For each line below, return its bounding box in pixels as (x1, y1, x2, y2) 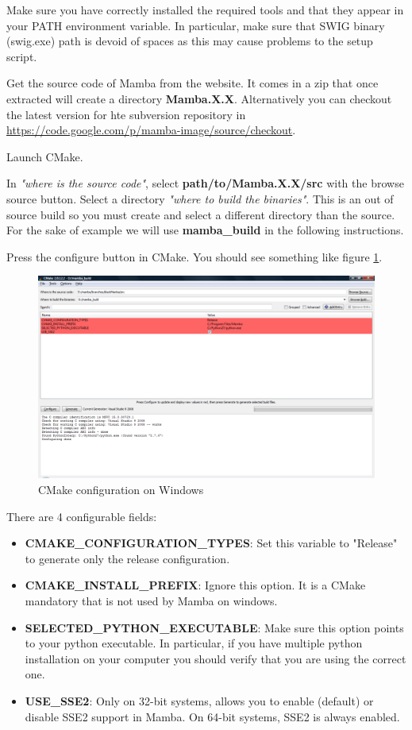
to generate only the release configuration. (25, 550, 230, 566)
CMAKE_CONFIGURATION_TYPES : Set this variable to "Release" (25, 535, 398, 551)
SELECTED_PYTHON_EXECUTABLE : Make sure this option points (25, 619, 404, 635)
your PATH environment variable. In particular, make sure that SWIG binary (6, 17, 385, 33)
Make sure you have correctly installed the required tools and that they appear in (6, 2, 404, 17)
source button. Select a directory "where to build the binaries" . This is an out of (6, 190, 394, 207)
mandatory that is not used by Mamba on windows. (25, 592, 278, 608)
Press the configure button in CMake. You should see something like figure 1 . (6, 248, 383, 265)
